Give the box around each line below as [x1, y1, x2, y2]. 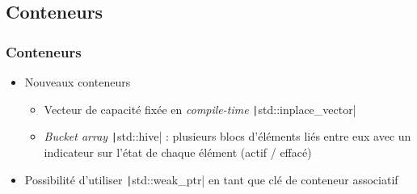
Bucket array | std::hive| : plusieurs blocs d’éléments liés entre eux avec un [44, 128, 411, 145]
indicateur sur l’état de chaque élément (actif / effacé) [44, 143, 312, 160]
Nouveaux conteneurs [24, 74, 131, 90]
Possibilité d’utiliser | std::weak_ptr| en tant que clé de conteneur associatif [24, 171, 398, 188]
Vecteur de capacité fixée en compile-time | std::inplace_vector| [44, 100, 356, 117]
